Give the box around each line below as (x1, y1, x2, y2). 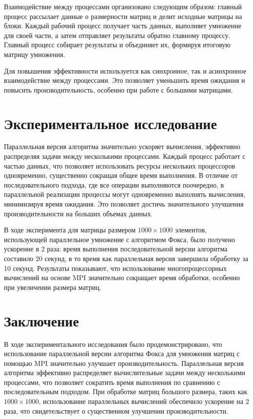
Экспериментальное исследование (4, 113, 217, 133)
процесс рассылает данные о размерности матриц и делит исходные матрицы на (4, 11, 242, 21)
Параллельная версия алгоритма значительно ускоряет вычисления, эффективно (4, 141, 240, 152)
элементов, (175, 225, 207, 235)
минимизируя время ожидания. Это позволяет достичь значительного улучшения (4, 199, 244, 209)
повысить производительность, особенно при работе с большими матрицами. (4, 84, 233, 95)
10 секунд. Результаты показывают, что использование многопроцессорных (4, 263, 227, 273)
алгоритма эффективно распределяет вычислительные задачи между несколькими (4, 367, 246, 378)
